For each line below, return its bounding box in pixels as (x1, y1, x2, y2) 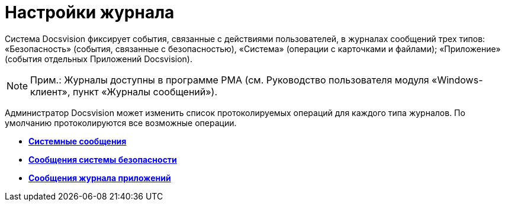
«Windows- (432, 73, 483, 86)
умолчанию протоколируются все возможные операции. (5, 117, 237, 128)
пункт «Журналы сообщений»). (73, 85, 217, 98)
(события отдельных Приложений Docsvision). (5, 53, 192, 64)
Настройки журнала (5, 2, 175, 22)
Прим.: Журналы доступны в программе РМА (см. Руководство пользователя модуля (30, 73, 429, 86)
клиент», (30, 85, 70, 98)
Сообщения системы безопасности (28, 154, 177, 165)
